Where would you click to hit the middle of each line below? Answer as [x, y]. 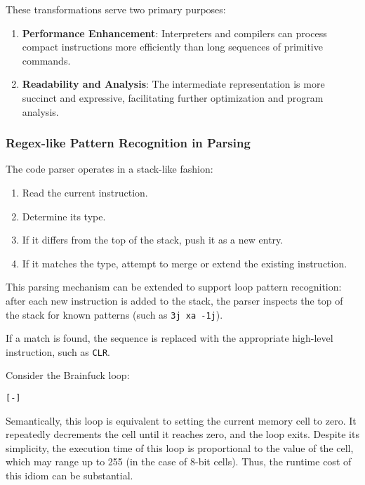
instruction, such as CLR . [58, 351]
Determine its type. [64, 216]
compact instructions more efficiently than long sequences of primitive [172, 47]
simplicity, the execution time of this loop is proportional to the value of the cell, [180, 447]
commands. [46, 60]
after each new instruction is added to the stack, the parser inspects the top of [174, 300]
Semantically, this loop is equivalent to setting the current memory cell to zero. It [181, 420]
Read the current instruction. [85, 192]
